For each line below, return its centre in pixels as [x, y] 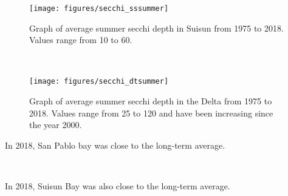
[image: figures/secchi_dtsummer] [99, 82]
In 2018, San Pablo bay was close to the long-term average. [115, 145]
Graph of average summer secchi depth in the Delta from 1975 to [151, 101]
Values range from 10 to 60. [81, 40]
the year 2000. [56, 125]
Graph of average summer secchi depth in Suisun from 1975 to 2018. [156, 28]
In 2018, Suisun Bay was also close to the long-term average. [118, 186]
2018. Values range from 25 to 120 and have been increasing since [151, 113]
